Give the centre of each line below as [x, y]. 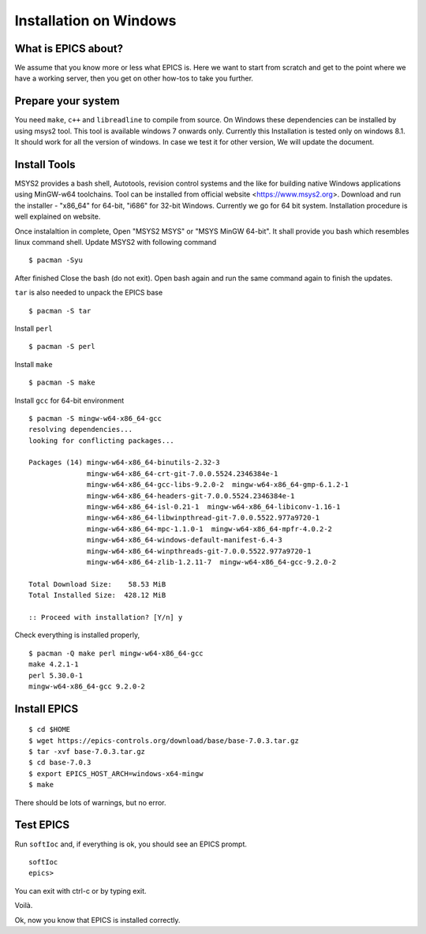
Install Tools [45, 165]
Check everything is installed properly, [77, 635]
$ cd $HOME [50, 730]
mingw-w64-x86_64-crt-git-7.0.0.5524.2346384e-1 [183, 473]
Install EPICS [47, 709]
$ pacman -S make [62, 383]
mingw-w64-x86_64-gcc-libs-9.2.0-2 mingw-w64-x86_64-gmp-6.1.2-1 [218, 485]
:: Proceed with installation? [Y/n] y [106, 617]
